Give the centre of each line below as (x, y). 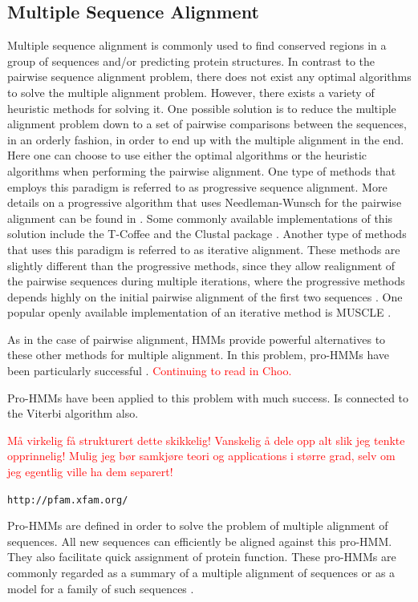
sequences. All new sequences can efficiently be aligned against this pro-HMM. (200, 541)
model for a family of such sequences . (101, 588)
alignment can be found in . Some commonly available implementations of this (200, 218)
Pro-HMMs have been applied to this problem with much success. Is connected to (208, 397)
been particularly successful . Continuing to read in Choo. (150, 371)
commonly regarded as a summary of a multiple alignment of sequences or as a (201, 573)
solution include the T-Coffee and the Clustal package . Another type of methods (207, 234)
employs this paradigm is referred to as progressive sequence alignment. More (197, 186)
